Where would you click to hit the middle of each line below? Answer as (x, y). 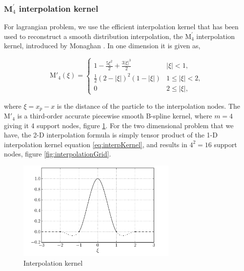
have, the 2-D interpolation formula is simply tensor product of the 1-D (111, 135)
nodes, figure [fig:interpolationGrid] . (58, 154)
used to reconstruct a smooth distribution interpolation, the (93, 36)
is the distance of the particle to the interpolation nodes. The (149, 106)
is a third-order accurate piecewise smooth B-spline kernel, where (115, 116)
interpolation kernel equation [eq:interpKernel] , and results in (96, 144)
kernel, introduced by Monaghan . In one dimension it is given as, (102, 46)
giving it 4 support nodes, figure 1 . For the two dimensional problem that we (119, 125)
